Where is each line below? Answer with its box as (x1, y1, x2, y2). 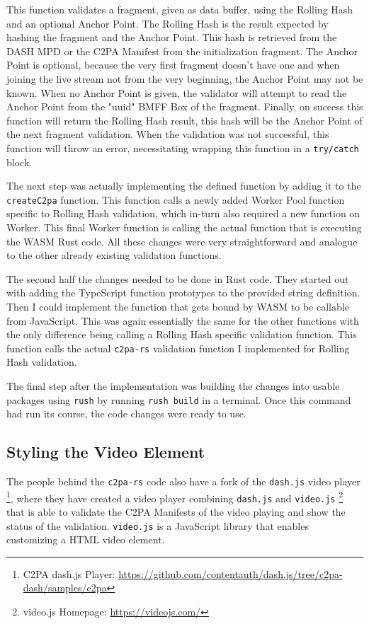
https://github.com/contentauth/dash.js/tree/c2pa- (118, 566, 343, 581)
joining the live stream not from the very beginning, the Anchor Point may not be (6, 71, 363, 86)
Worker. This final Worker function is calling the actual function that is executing (6, 220, 362, 235)
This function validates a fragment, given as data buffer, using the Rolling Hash (6, 2, 353, 16)
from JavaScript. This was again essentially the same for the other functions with (6, 313, 359, 328)
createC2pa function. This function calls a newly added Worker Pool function (6, 192, 345, 207)
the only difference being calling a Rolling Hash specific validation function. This (6, 327, 357, 342)
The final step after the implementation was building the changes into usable (6, 379, 340, 393)
